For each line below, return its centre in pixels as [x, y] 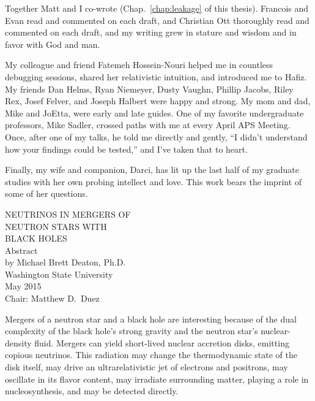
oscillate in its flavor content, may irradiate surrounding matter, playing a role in [157, 379]
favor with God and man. [53, 44]
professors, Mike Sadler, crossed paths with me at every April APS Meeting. [148, 125]
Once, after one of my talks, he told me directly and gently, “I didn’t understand [156, 136]
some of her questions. [46, 193]
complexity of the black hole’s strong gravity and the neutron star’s [132, 331]
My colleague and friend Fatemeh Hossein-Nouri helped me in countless [139, 65]
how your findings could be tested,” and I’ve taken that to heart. [126, 149]
